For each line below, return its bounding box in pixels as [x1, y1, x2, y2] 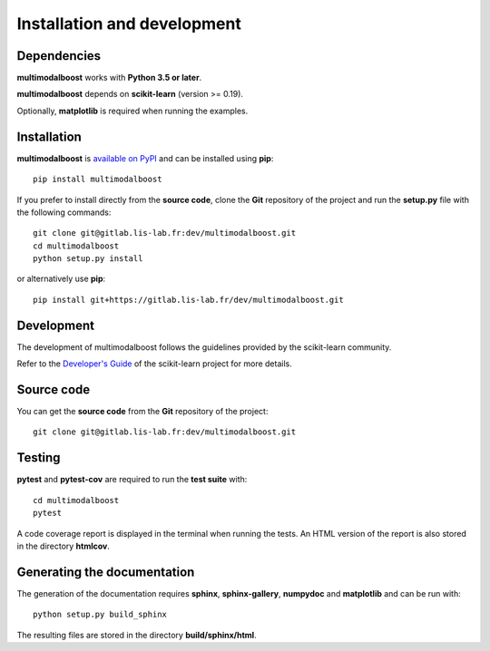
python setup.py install [33, 254, 143, 264]
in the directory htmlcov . [16, 540, 111, 551]
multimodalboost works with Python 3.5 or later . [16, 73, 202, 83]
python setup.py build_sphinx [33, 609, 168, 620]
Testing [16, 450, 61, 466]
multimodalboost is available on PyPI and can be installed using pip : [16, 152, 274, 163]
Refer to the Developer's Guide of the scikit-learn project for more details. [16, 358, 292, 369]
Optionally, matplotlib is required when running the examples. [16, 105, 249, 116]
